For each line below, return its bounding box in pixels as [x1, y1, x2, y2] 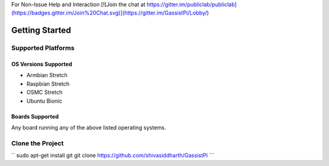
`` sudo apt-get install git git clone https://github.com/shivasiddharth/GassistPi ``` [11, 152, 214, 159]
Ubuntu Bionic [26, 97, 62, 105]
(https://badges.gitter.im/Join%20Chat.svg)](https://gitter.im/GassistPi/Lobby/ [11, 9, 207, 16]
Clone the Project [11, 139, 64, 147]
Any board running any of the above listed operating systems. [11, 123, 167, 131]
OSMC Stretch [26, 89, 63, 96]
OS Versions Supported [11, 60, 73, 67]
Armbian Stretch [26, 72, 68, 79]
